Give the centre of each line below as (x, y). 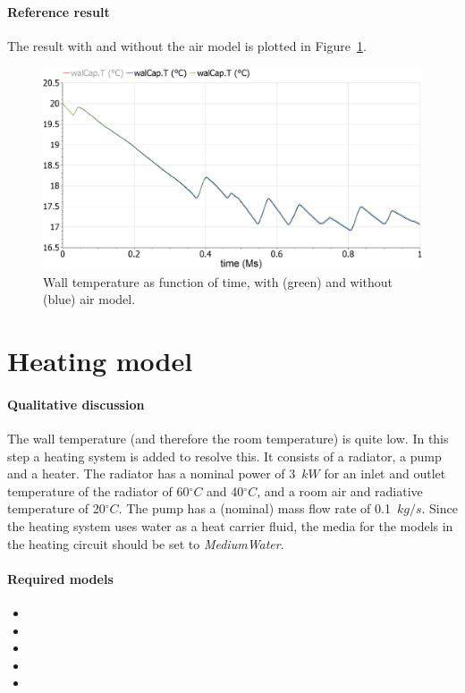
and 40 (225, 490)
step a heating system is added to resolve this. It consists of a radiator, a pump (224, 456)
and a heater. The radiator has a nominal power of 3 (152, 473)
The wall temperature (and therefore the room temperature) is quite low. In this (228, 438)
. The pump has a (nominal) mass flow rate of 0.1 (254, 508)
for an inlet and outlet (385, 473)
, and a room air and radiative (340, 490)
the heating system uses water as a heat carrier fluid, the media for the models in (230, 525)
